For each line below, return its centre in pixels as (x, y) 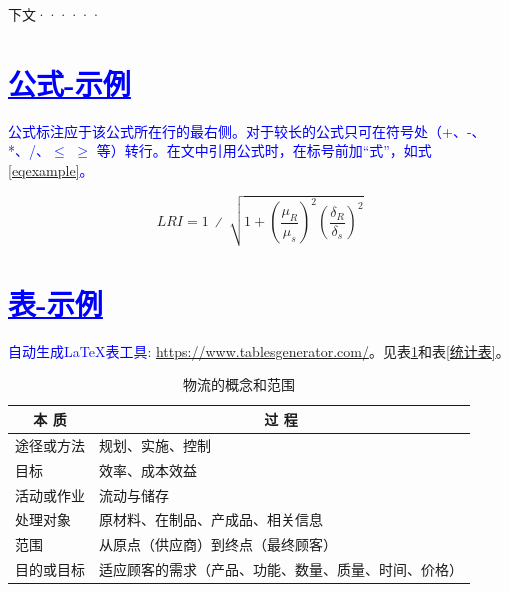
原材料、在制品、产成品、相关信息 (211, 519)
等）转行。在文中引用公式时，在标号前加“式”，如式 (264, 150)
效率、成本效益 (148, 469)
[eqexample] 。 (51, 169)
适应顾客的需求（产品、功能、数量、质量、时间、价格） (281, 569)
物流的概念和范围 (239, 384)
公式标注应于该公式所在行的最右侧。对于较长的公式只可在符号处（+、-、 (247, 130)
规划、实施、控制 (155, 444)
